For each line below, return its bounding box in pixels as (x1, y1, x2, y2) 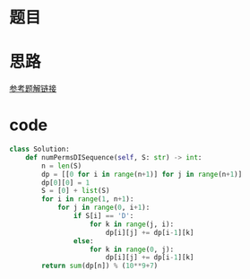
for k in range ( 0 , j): (89, 245, 175, 254)
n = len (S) (41, 161, 82, 170)
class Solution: (9, 144, 70, 154)
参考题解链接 (9, 83, 56, 94)
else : (73, 236, 94, 246)
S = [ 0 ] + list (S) (41, 187, 110, 196)
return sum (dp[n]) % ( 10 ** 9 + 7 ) (41, 261, 159, 271)
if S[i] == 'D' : (73, 212, 134, 221)
